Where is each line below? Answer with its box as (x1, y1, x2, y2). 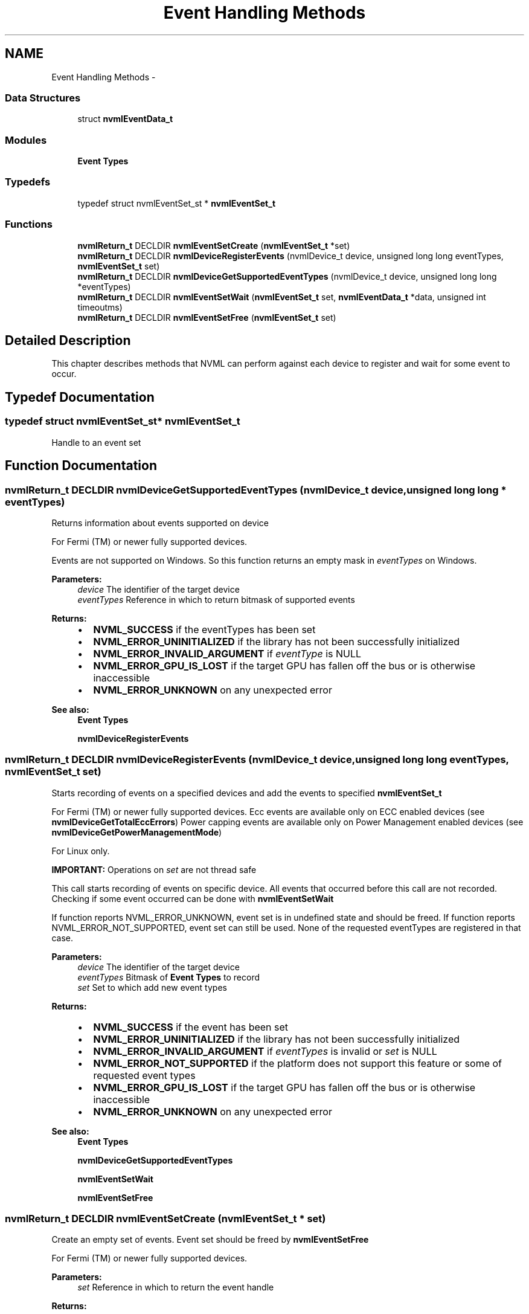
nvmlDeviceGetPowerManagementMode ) (51, 826, 222, 837)
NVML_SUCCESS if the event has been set (93, 1020, 289, 1033)
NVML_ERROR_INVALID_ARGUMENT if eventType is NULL (93, 647, 361, 660)
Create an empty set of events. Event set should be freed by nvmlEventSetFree (51, 1234, 369, 1245)
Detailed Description (5, 333, 131, 349)
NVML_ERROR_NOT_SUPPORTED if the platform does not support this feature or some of (93, 1057, 502, 1069)
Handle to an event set (51, 437, 141, 448)
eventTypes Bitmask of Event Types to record (77, 971, 260, 982)
